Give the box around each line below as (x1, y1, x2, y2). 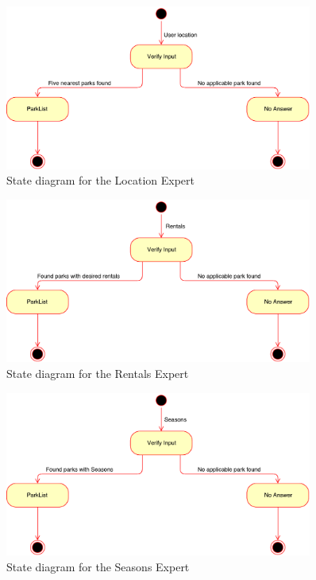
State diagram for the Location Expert (6, 172, 195, 189)
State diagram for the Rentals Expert (6, 364, 189, 381)
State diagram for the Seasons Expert (6, 558, 190, 574)
